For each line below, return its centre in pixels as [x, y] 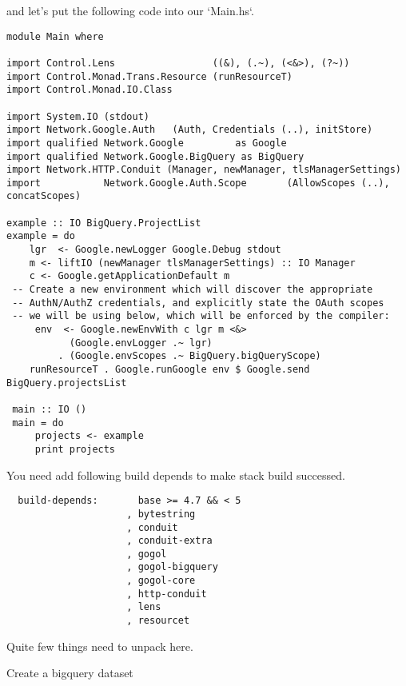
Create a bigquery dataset [70, 673]
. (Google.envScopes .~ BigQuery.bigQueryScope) [189, 356]
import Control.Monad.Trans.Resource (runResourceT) [149, 76]
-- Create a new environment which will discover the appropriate [193, 290]
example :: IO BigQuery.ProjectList [104, 223]
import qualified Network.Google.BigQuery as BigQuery [155, 156]
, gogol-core [161, 581]
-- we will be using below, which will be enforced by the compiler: [201, 316]
